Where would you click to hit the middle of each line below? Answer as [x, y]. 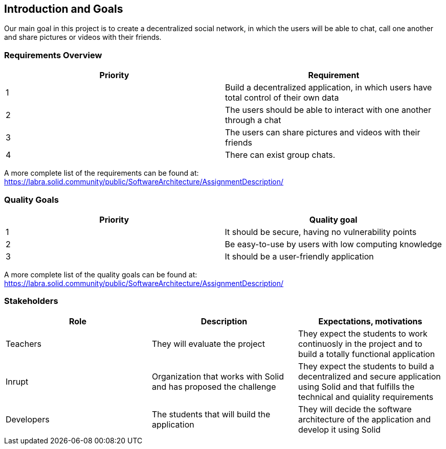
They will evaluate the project [208, 344]
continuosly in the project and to [360, 344]
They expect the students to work [363, 333]
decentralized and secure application [369, 376]
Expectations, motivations [370, 321]
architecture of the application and [364, 419]
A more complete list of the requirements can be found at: [102, 173]
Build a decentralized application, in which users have [329, 88]
